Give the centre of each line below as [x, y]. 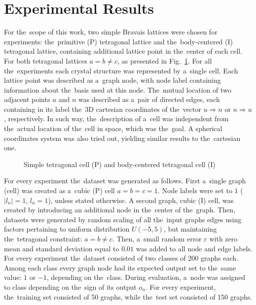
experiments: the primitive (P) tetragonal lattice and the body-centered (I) [119, 41]
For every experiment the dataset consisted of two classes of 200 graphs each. [121, 258]
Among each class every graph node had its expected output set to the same [120, 267]
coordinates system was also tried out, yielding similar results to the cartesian [122, 138]
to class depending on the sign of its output [70, 287]
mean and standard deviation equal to [62, 248]
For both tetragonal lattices [46, 60]
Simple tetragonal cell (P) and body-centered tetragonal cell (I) [120, 164]
